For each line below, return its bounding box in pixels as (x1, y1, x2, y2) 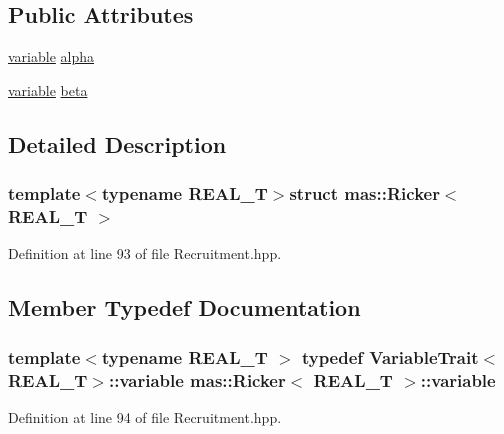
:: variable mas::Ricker (108, 367, 286, 392)
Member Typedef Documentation (8, 292, 361, 323)
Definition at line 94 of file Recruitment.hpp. (8, 406, 282, 427)
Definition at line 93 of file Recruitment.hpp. (8, 243, 282, 264)
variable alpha (8, 46, 95, 67)
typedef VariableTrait (301, 344, 479, 369)
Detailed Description (8, 128, 227, 159)
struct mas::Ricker (289, 181, 440, 206)
